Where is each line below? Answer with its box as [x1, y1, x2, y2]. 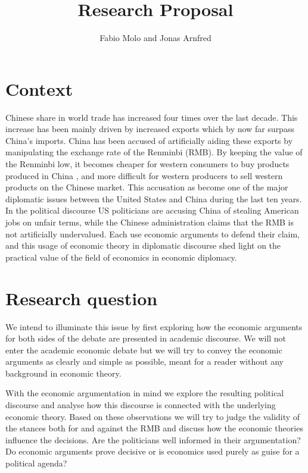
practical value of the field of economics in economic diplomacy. [5, 250, 237, 263]
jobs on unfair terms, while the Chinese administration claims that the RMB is [5, 216, 294, 228]
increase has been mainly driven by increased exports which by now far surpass [5, 123, 294, 135]
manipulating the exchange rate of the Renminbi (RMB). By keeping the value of [5, 146, 303, 158]
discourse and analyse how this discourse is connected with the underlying [5, 399, 276, 411]
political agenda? [5, 457, 67, 469]
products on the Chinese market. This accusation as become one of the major [5, 181, 288, 193]
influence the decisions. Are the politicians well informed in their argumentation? [5, 433, 301, 446]
